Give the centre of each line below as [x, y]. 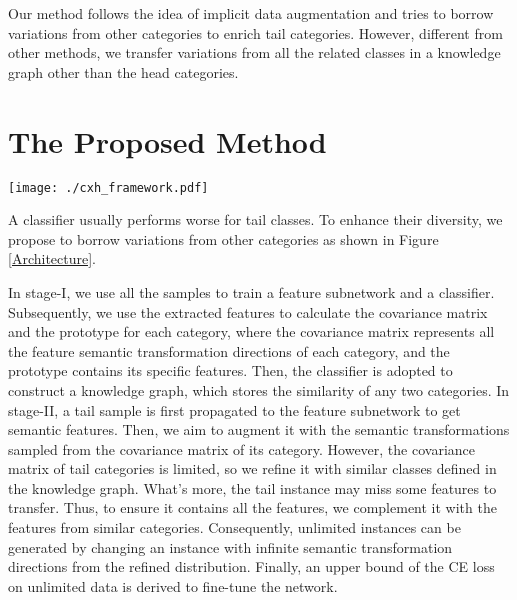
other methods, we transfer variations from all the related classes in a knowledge [254, 52]
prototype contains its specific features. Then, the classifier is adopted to [230, 370]
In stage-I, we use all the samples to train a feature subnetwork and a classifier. [251, 291]
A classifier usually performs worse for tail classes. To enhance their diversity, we [255, 219]
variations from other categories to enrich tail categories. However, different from [255, 32]
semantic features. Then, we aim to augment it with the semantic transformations [259, 429]
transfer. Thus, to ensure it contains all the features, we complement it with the [252, 507]
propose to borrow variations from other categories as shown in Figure [223, 238]
